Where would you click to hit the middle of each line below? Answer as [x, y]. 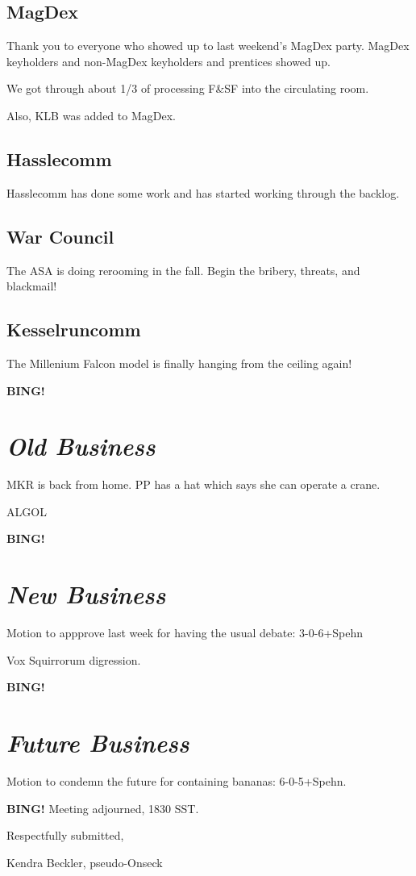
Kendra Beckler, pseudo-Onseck [85, 862]
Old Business [81, 446]
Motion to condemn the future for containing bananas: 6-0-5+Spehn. [177, 781]
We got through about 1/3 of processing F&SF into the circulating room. [188, 88]
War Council [60, 236]
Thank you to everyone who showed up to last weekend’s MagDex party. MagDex [208, 46]
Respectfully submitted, [65, 835]
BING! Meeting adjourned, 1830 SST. [103, 808]
